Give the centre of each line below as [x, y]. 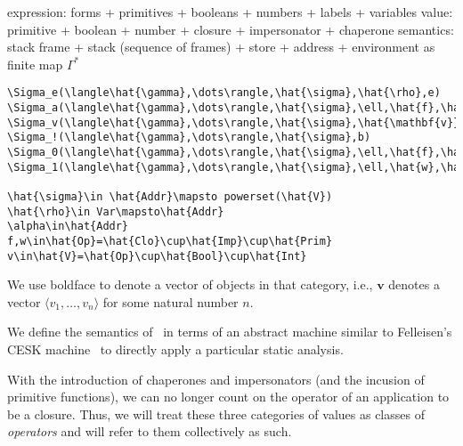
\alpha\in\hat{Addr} [68, 227]
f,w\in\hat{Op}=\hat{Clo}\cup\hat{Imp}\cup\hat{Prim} [170, 241]
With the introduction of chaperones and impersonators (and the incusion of [216, 379]
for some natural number [171, 301]
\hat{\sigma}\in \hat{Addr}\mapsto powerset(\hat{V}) [170, 196]
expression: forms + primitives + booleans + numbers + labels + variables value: [230, 12]
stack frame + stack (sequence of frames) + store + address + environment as [221, 47]
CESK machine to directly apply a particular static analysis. [175, 349]
